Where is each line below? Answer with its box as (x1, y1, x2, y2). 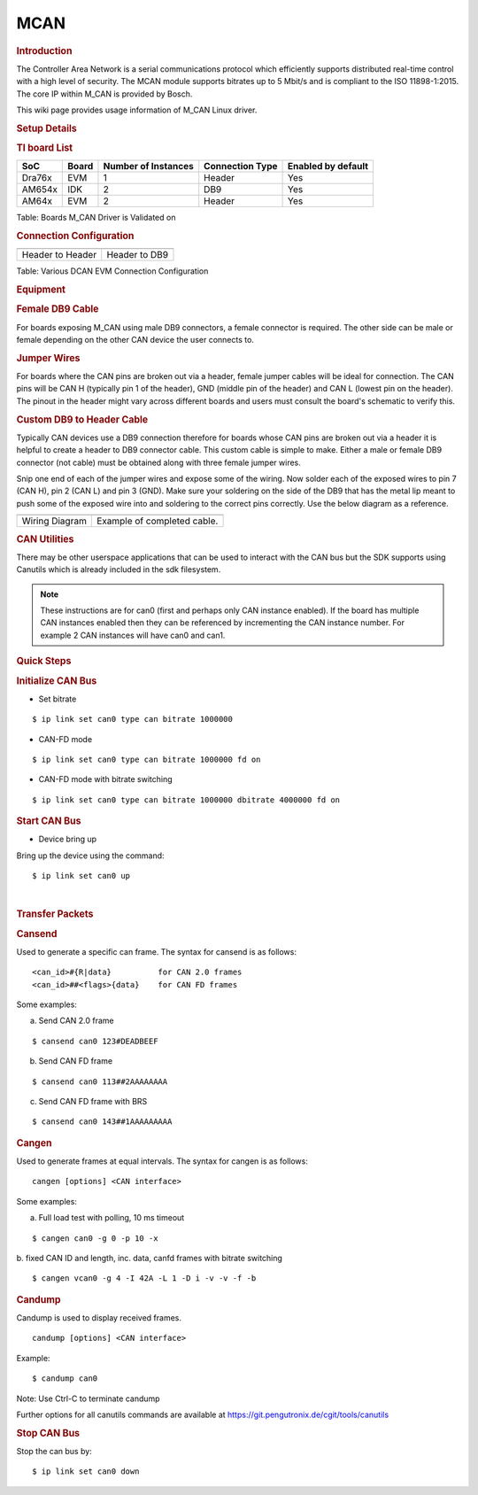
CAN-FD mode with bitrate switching (38, 774, 173, 785)
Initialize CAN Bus (16, 674, 97, 686)
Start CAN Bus (16, 815, 81, 827)
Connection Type (204, 160, 278, 173)
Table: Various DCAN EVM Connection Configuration (16, 266, 209, 276)
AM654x (21, 183, 58, 196)
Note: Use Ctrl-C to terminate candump (16, 1393, 160, 1404)
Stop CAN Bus (16, 1427, 81, 1439)
